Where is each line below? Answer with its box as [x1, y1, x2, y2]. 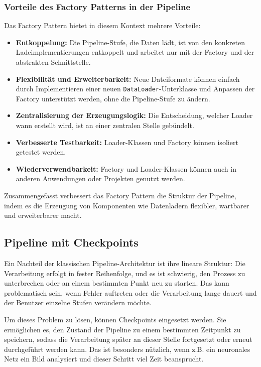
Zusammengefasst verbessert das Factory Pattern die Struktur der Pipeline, [4, 190, 236, 200]
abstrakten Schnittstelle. [16, 57, 91, 67]
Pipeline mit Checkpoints [4, 234, 139, 250]
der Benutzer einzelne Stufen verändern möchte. [4, 297, 152, 308]
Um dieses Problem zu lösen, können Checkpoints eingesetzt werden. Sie [4, 314, 226, 324]
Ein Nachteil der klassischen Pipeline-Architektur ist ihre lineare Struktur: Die [4, 258, 245, 268]
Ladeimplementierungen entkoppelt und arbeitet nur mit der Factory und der [16, 47, 254, 57]
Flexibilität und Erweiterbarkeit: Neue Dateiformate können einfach [16, 73, 240, 84]
